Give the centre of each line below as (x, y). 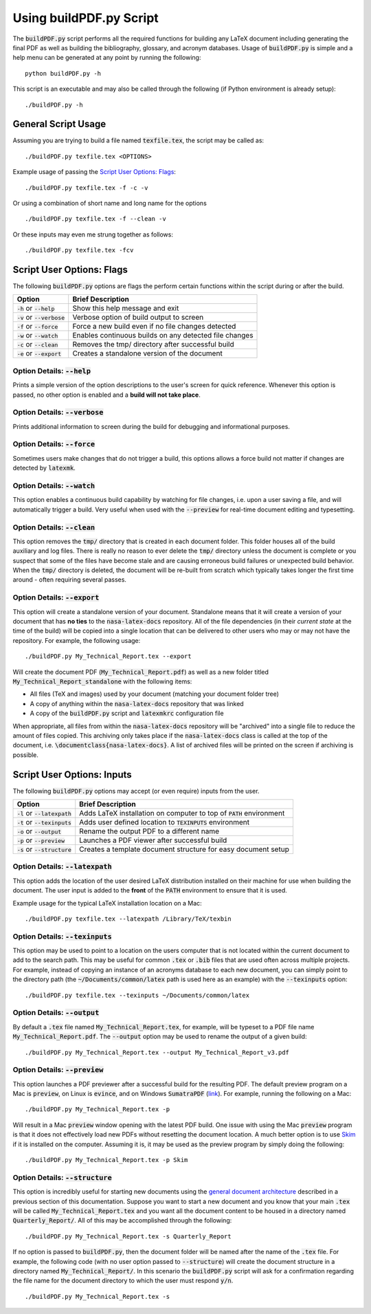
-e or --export (39, 353)
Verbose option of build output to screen (138, 318)
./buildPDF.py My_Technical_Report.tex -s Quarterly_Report (128, 1236)
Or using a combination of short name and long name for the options (110, 203)
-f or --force (37, 327)
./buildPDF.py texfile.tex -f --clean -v (95, 219)
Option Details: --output (56, 1013)
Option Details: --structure (63, 1177)
